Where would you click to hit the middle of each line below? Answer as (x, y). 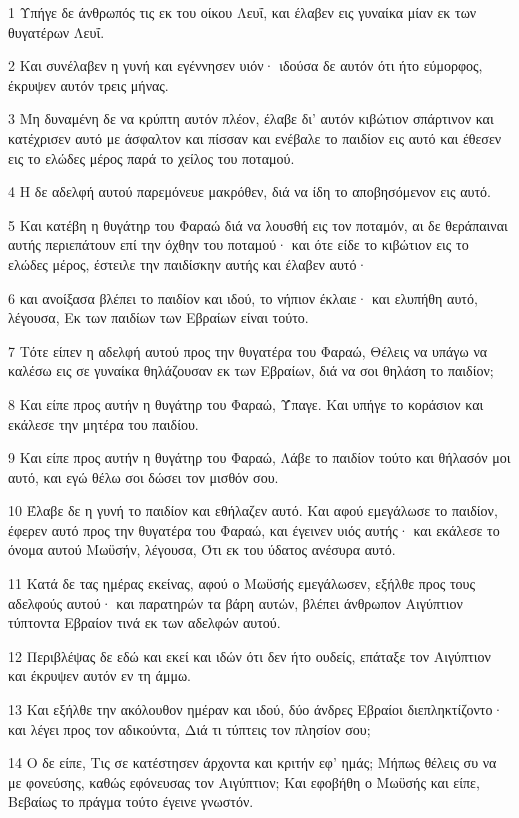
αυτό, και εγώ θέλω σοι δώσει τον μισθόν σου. (143, 476)
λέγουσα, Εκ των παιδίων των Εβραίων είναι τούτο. (158, 317)
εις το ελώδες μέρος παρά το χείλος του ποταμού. (151, 157)
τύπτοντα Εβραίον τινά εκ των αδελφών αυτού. (144, 622)
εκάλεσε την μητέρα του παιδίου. (103, 423)
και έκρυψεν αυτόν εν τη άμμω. (99, 675)
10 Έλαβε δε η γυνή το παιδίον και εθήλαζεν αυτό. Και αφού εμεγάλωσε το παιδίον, (253, 510)
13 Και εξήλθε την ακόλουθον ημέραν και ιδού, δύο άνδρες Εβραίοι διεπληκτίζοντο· (256, 709)
